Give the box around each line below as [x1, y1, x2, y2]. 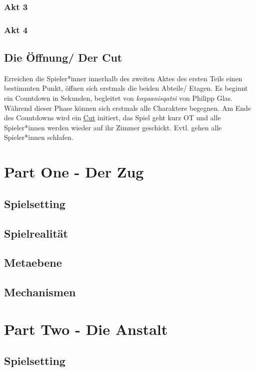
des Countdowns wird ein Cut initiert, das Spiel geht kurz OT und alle [4, 112, 221, 123]
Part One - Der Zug [4, 161, 144, 182]
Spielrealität [4, 225, 68, 241]
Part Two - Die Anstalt [4, 318, 168, 339]
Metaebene [4, 255, 62, 270]
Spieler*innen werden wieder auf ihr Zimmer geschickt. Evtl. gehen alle [4, 122, 222, 132]
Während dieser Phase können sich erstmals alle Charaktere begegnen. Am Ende [4, 102, 251, 113]
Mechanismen [4, 284, 76, 300]
